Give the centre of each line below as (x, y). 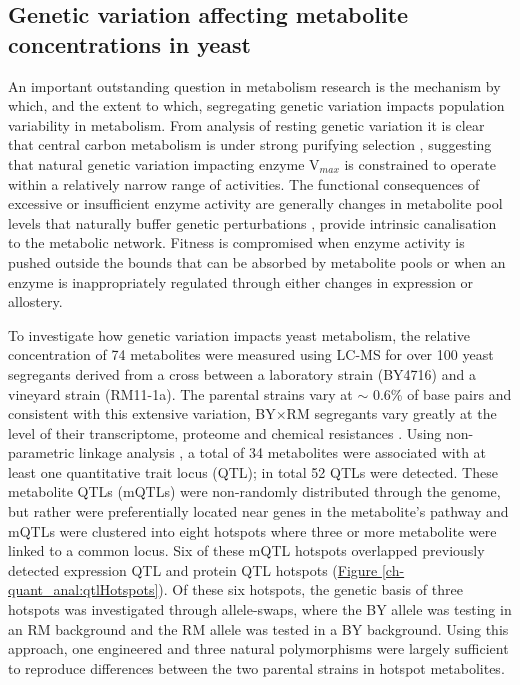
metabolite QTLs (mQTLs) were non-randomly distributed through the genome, (254, 491)
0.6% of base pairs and (442, 393)
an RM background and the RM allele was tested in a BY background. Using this (258, 628)
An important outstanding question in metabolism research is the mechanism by (254, 85)
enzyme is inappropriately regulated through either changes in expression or (240, 281)
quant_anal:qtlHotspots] (83, 589)
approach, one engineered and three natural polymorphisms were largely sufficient (258, 648)
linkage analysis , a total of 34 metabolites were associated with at (282, 452)
